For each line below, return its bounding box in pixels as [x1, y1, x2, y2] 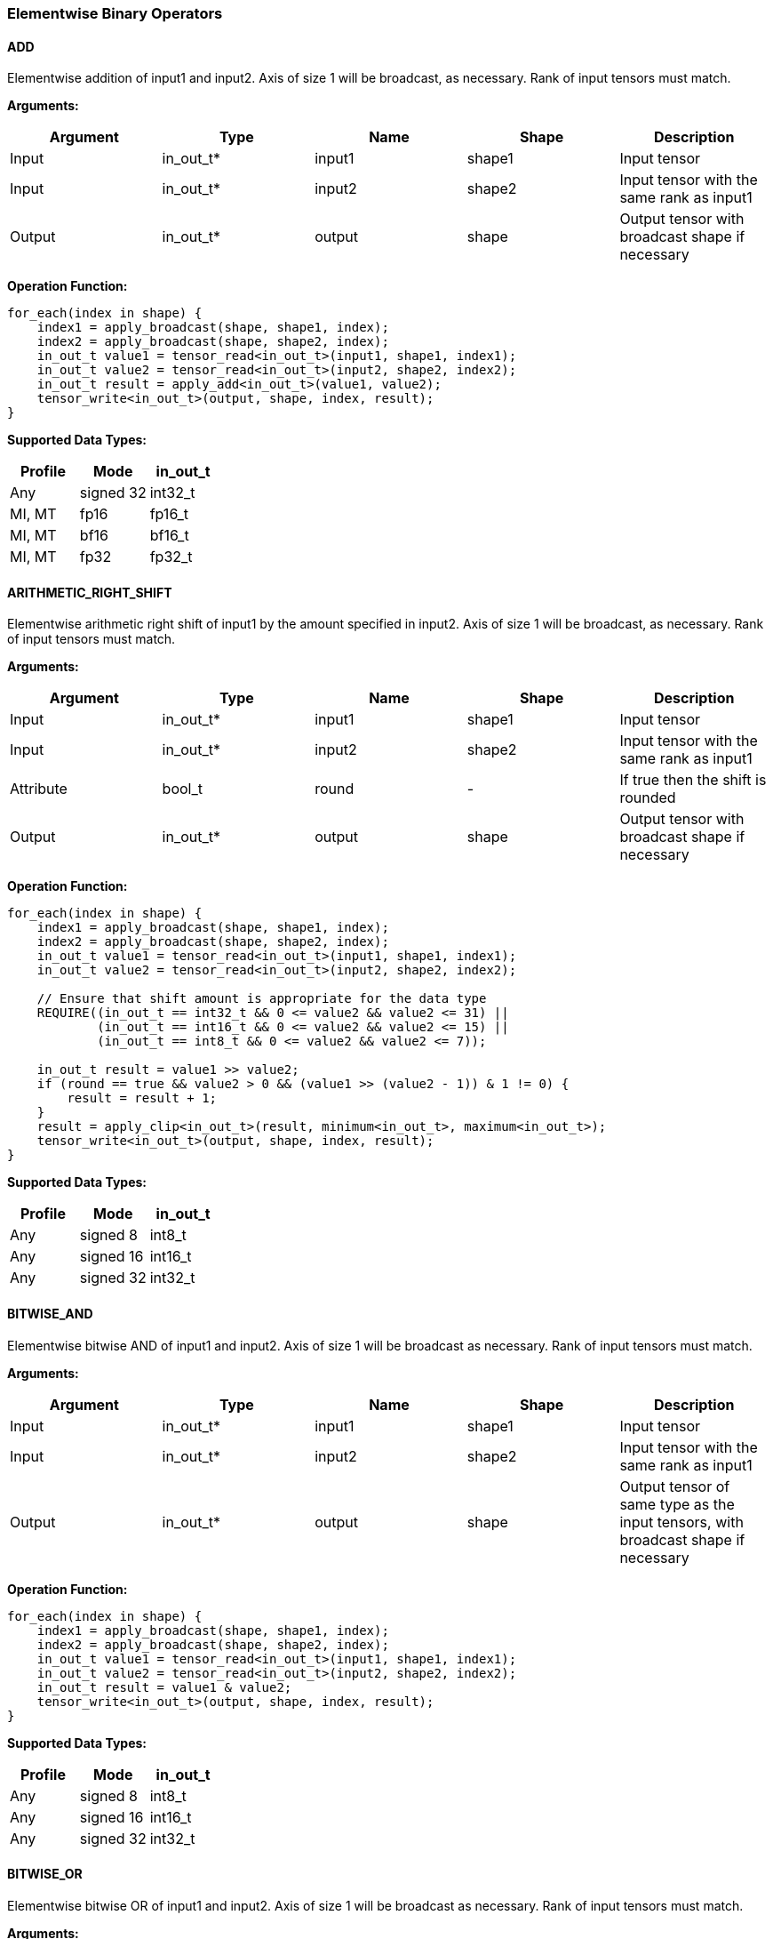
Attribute [10, 780, 68, 798]
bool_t [162, 780, 203, 798]
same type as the [619, 1494, 735, 1513]
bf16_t [149, 526, 189, 545]
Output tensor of [619, 1477, 730, 1495]
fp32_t [149, 548, 193, 566]
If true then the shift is [619, 771, 767, 789]
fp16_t [149, 505, 189, 524]
